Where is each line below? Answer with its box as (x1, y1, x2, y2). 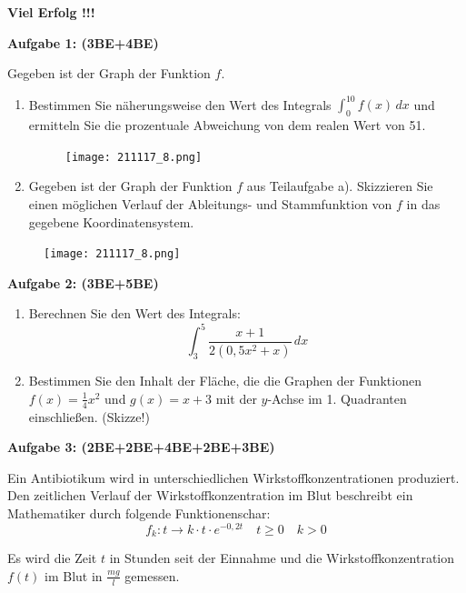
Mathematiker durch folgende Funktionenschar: (7, 504, 271, 523)
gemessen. (124, 566, 180, 585)
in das (406, 194, 441, 213)
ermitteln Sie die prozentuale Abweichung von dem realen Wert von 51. (28, 116, 426, 135)
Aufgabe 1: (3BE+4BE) (7, 33, 159, 52)
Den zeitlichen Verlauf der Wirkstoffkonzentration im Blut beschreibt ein (7, 486, 413, 505)
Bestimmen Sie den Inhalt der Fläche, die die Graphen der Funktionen (28, 371, 421, 390)
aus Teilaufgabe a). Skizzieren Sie (246, 176, 433, 196)
